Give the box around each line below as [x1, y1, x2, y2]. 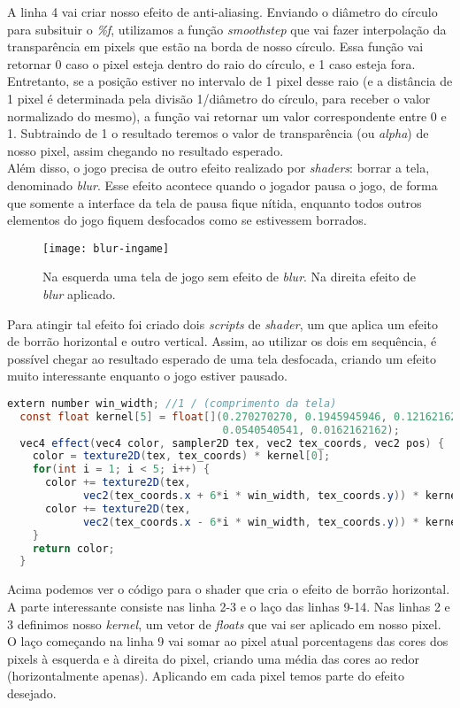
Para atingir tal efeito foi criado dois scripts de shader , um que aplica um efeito [7, 314, 439, 333]
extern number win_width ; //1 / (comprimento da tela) [7, 396, 337, 410]
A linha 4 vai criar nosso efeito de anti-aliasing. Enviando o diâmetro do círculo [7, 3, 438, 20]
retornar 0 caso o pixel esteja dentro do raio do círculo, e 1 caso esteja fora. [7, 54, 416, 73]
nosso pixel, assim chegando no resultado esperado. [7, 141, 284, 159]
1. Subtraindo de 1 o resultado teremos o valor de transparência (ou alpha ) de [7, 124, 429, 142]
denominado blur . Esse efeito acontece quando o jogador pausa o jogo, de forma [7, 175, 438, 194]
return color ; [32, 542, 115, 555]
